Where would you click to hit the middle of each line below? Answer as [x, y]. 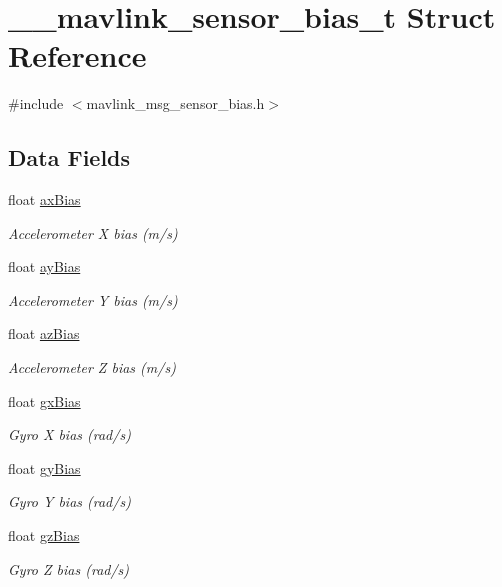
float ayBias [44, 266]
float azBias [44, 333]
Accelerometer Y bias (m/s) [93, 299]
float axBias [44, 199]
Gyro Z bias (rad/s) [69, 568]
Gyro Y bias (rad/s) [69, 501]
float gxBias [44, 400]
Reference [77, 55]
